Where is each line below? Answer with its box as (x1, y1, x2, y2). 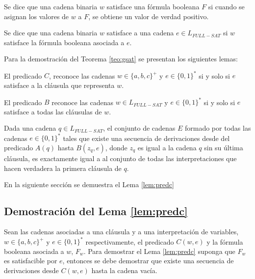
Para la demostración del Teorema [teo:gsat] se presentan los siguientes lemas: (4, 54, 238, 64)
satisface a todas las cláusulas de (4, 106, 102, 116)
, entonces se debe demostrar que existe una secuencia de (62, 255, 234, 266)
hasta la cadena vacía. (91, 265, 157, 275)
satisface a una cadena (106, 28, 174, 38)
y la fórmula (206, 236, 243, 247)
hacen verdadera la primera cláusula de (4, 163, 122, 173)
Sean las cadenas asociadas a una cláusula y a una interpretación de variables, (4, 226, 239, 237)
